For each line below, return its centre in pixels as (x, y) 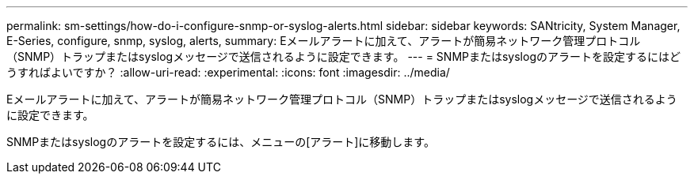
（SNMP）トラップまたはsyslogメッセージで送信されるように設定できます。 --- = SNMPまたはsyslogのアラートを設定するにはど (343, 56)
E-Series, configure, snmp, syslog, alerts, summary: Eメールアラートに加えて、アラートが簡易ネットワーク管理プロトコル (324, 41)
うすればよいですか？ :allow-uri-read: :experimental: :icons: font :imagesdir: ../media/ (228, 72)
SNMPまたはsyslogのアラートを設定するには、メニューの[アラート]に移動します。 (221, 142)
